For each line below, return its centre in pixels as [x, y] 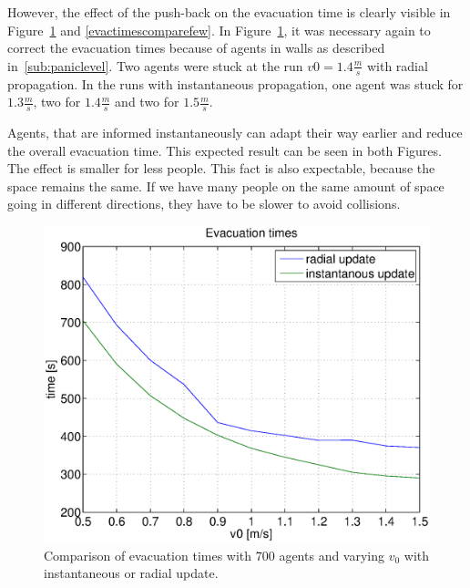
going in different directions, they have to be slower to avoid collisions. [204, 204]
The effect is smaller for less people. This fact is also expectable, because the [221, 168]
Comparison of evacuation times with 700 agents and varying [215, 555]
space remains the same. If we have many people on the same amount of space [226, 186]
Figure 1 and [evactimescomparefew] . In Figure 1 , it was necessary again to [219, 30]
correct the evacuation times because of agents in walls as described [196, 48]
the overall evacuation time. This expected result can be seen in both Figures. [225, 150]
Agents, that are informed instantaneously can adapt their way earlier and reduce [235, 133]
